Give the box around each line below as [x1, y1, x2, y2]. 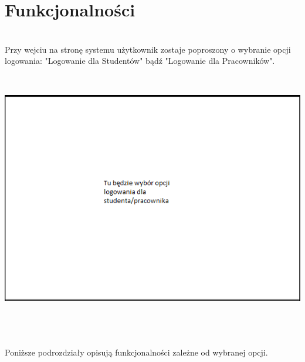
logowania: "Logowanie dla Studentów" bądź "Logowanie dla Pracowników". [5, 54, 275, 67]
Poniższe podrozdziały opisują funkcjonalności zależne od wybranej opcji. [5, 346, 268, 358]
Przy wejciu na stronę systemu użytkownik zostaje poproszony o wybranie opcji [5, 43, 291, 55]
